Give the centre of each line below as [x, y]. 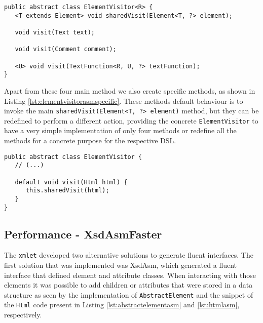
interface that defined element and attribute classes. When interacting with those [130, 275]
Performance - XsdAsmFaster [83, 234]
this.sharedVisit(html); [67, 191]
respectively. [23, 315]
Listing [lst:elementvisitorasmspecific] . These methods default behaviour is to [124, 100]
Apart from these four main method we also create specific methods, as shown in [130, 90]
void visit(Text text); [55, 32]
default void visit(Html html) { [71, 182]
